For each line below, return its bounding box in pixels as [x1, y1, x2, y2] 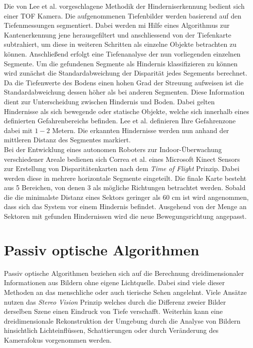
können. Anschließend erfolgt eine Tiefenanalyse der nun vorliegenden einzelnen [4, 48, 241, 58]
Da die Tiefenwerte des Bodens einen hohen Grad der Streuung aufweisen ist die [4, 77, 244, 87]
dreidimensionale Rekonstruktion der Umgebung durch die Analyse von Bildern [4, 315, 241, 326]
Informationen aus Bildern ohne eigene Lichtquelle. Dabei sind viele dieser [4, 277, 225, 288]
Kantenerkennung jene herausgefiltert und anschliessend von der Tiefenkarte [4, 29, 232, 39]
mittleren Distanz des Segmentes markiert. [4, 135, 131, 145]
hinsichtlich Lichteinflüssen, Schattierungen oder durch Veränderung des [4, 325, 218, 335]
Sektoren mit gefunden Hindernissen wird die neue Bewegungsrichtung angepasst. [4, 211, 247, 221]
